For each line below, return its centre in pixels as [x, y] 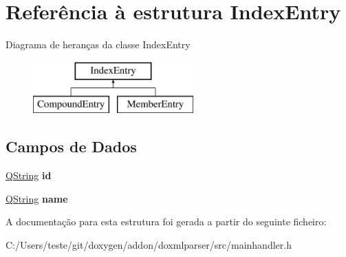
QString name [37, 198]
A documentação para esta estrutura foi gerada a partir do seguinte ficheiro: [166, 222]
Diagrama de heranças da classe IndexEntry [98, 44]
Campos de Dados [71, 146]
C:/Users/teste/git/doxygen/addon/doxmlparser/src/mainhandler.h [149, 244]
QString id [29, 175]
